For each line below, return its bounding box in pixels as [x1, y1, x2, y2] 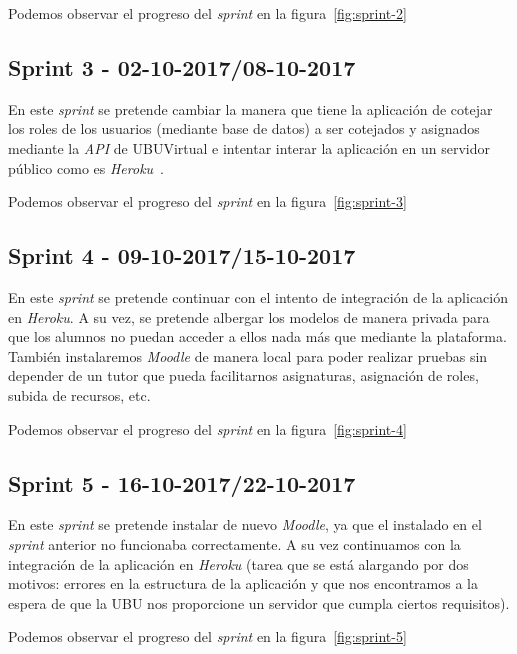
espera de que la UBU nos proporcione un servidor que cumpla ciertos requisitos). [8, 592, 510, 613]
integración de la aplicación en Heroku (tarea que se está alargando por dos [8, 553, 469, 574]
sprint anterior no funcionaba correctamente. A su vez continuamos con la [8, 533, 461, 554]
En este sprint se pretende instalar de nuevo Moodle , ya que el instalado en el [8, 514, 482, 535]
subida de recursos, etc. [8, 384, 151, 405]
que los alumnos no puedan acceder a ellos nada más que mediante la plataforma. [8, 326, 507, 347]
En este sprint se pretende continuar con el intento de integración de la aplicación [8, 286, 508, 307]
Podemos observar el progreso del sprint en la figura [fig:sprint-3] [8, 191, 407, 212]
